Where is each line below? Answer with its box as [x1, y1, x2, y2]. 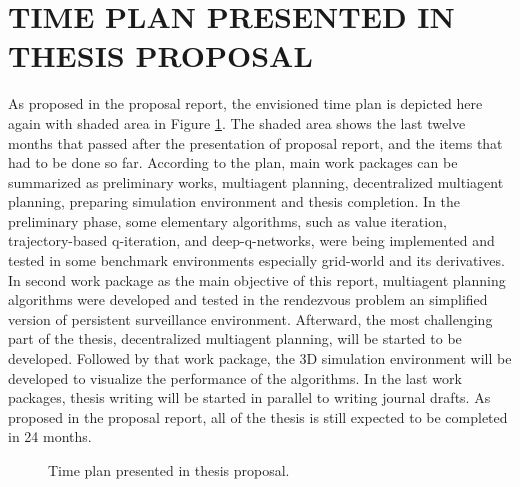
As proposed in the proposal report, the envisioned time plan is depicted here [8, 93, 483, 114]
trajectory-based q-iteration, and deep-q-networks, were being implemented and [8, 230, 495, 251]
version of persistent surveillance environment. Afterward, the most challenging [8, 308, 493, 329]
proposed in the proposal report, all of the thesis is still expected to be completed [8, 406, 508, 427]
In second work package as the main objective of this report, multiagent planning [8, 269, 506, 290]
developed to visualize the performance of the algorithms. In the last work [8, 367, 462, 388]
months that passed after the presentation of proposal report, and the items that [8, 132, 503, 153]
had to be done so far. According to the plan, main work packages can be [8, 152, 458, 173]
